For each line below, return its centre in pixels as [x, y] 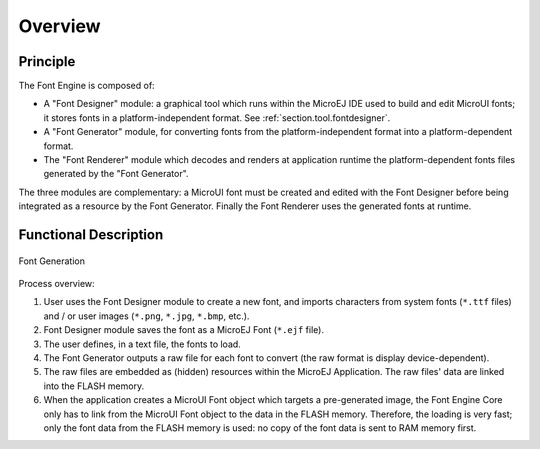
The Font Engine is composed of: [86, 86]
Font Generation [51, 261]
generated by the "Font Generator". [116, 174]
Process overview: [56, 283]
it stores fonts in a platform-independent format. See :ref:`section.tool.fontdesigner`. [217, 117]
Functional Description [91, 234]
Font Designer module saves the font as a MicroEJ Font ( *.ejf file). [184, 330]
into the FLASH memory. [94, 386]
